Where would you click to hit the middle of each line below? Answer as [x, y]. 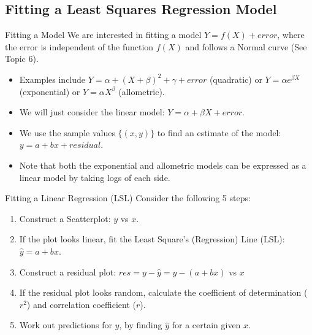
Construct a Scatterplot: [65, 218]
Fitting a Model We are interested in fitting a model [103, 35]
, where [291, 35]
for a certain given [206, 325]
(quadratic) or [236, 79]
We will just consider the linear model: [92, 112]
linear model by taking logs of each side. [95, 177]
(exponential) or [50, 91]
